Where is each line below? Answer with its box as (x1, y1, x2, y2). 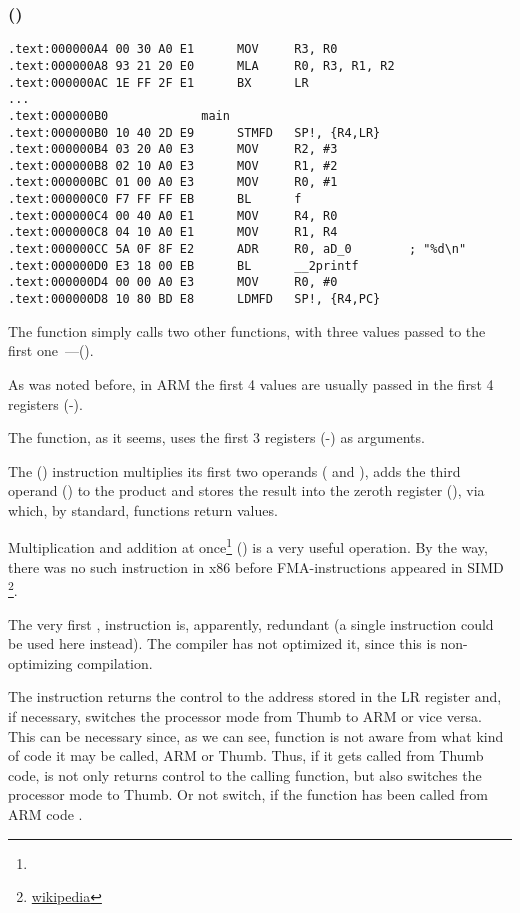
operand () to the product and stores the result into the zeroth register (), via (8, 480, 485, 501)
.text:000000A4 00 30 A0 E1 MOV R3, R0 (8, 42, 338, 57)
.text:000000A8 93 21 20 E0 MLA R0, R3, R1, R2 (8, 58, 395, 73)
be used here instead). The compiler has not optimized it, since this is (8, 633, 436, 654)
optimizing (8, 652, 73, 673)
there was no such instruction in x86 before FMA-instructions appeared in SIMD (8, 556, 504, 577)
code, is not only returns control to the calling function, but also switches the (8, 764, 482, 785)
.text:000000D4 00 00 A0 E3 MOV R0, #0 (8, 275, 338, 290)
